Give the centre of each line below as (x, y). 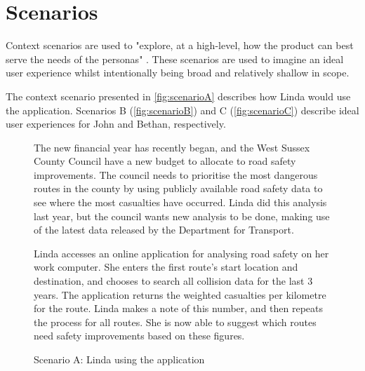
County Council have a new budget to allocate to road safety (165, 161)
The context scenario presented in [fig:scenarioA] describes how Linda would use (178, 96)
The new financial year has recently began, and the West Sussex (172, 147)
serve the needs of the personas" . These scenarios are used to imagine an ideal (175, 59)
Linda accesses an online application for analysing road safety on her (181, 253)
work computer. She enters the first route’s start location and (166, 267)
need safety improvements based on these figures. (139, 336)
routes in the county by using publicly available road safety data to (178, 188)
